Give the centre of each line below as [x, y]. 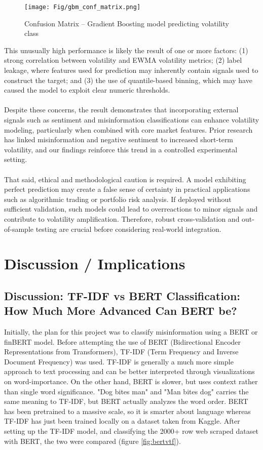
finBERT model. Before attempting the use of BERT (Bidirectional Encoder [123, 341]
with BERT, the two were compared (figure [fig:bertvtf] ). [92, 441]
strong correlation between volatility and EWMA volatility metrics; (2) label [123, 60]
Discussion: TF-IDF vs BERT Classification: [122, 295]
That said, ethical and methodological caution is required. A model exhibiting [125, 179]
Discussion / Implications [95, 263]
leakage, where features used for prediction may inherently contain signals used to [131, 70]
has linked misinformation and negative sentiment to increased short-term [119, 139]
